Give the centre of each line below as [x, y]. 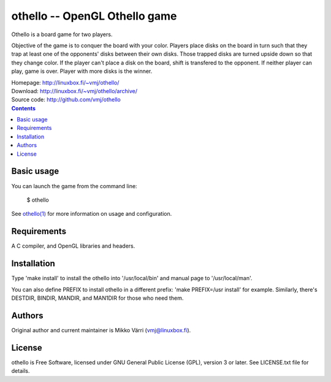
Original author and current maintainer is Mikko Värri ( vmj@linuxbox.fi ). [101, 330]
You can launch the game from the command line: [74, 186]
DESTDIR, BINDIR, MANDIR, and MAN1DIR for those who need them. [97, 298]
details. [21, 371]
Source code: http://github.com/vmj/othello [66, 100]
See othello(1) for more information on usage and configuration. [92, 214]
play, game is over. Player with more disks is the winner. [82, 71]
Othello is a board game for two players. [62, 34]
